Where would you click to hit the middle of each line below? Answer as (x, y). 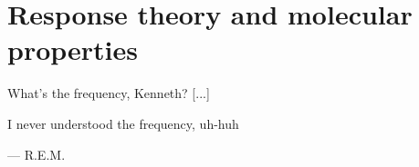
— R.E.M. (37, 154)
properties (73, 49)
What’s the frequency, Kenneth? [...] (109, 93)
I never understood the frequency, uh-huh (123, 123)
